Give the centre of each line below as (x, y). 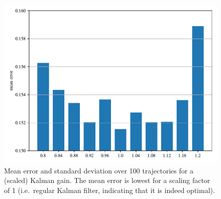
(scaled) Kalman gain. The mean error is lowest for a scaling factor (107, 180)
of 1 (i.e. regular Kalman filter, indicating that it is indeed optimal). (109, 190)
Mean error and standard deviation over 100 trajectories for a (99, 170)
